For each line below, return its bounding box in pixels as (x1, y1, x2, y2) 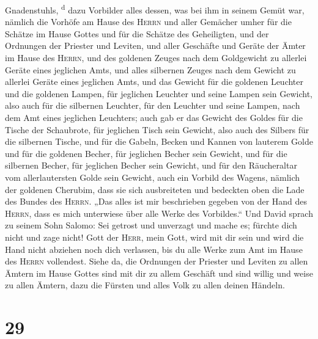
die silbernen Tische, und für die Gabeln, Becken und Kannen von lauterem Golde (5, 135, 313, 148)
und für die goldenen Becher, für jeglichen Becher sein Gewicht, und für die (5, 147, 287, 159)
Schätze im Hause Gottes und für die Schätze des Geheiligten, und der (5, 27, 269, 40)
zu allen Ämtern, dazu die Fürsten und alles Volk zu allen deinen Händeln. (5, 279, 285, 291)
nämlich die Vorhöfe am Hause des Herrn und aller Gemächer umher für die (5, 15, 292, 28)
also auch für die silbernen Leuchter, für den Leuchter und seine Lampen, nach (5, 99, 300, 112)
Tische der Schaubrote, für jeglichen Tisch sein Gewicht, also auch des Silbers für (5, 123, 309, 136)
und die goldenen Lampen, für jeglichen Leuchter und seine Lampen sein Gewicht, (5, 87, 312, 100)
